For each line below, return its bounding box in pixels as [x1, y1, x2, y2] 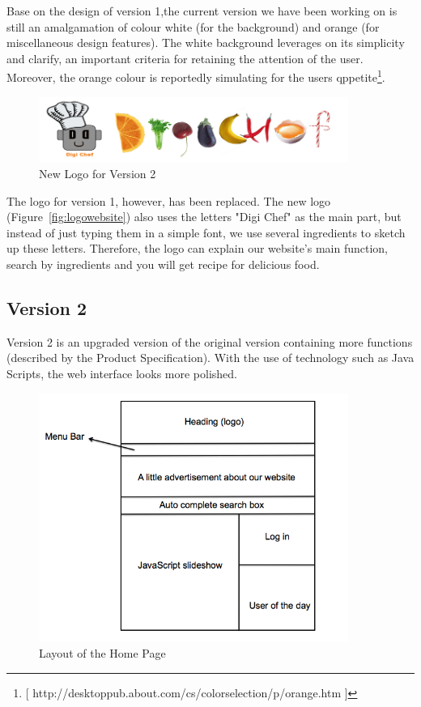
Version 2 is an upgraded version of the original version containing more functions [6, 333, 413, 350]
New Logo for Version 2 [39, 165, 156, 182]
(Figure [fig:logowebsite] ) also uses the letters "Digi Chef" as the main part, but [6, 208, 402, 225]
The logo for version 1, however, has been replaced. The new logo [6, 192, 331, 209]
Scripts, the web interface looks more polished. [6, 364, 238, 381]
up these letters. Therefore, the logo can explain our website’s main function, [6, 240, 389, 257]
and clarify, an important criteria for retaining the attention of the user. [6, 49, 364, 66]
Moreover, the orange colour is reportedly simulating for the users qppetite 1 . [6, 66, 385, 86]
